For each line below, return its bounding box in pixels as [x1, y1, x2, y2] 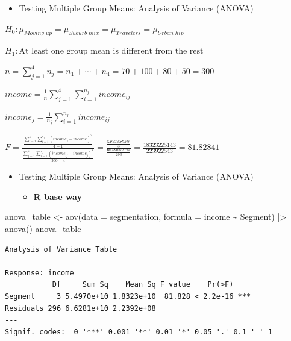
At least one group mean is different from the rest [19, 47, 204, 56]
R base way [33, 190, 82, 202]
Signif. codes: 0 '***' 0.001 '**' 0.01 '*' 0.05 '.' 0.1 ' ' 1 [5, 327, 272, 336]
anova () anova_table [5, 222, 81, 235]
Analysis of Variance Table [5, 245, 117, 254]
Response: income [5, 268, 74, 277]
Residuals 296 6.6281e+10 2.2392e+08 [5, 304, 156, 313]
